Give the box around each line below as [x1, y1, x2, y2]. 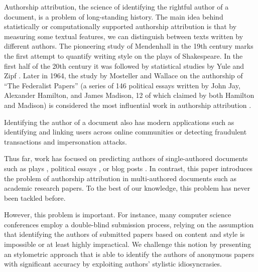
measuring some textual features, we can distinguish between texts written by [4, 31, 243, 41]
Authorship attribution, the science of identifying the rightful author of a [4, 2, 229, 12]
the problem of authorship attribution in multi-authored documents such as [4, 173, 236, 183]
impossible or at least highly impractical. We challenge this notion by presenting [4, 239, 251, 249]
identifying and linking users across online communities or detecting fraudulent [4, 126, 247, 137]
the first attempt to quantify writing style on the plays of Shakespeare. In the [4, 50, 243, 61]
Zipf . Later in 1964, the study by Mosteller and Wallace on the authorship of [4, 70, 243, 81]
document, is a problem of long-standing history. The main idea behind [4, 11, 223, 22]
